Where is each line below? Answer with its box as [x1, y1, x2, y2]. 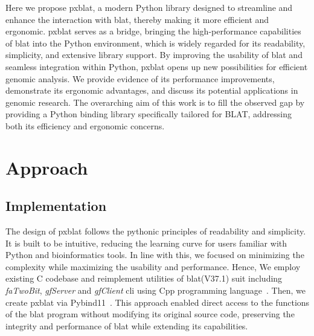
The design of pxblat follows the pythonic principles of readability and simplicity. [5, 225, 306, 237]
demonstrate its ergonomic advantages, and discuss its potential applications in [5, 84, 298, 97]
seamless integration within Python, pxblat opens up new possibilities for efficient [5, 60, 308, 73]
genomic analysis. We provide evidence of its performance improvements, [5, 72, 275, 85]
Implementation [5, 196, 107, 215]
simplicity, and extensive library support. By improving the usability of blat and [5, 48, 303, 61]
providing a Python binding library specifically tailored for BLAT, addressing [5, 108, 292, 120]
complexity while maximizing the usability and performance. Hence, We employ [5, 260, 301, 273]
